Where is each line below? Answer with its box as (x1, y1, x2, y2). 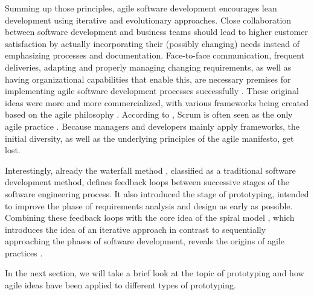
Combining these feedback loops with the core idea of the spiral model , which (5, 211, 295, 224)
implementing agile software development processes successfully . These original (5, 84, 299, 97)
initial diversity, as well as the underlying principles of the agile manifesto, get (5, 132, 294, 144)
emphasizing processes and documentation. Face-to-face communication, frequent (5, 49, 305, 62)
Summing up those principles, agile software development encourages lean (5, 2, 277, 14)
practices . (5, 246, 43, 259)
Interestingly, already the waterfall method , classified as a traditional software (5, 163, 296, 176)
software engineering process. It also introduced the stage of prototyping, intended (5, 187, 309, 200)
